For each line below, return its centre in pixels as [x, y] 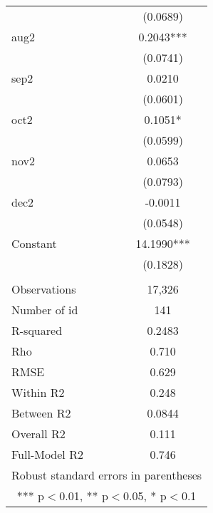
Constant [34, 243]
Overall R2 [38, 434]
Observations [44, 289]
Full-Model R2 [47, 454]
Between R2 [41, 413]
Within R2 [38, 392]
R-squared [37, 330]
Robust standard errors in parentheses [107, 475]
